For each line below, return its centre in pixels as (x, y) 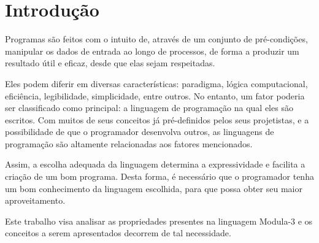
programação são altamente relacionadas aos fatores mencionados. (129, 143)
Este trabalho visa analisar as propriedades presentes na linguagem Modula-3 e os (159, 221)
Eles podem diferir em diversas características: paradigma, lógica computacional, (156, 83)
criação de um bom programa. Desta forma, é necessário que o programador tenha (159, 176)
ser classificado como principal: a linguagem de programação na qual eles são (149, 108)
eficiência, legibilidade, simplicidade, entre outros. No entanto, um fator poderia (155, 95)
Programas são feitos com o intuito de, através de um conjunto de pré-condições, (156, 39)
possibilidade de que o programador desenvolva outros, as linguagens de (140, 132)
